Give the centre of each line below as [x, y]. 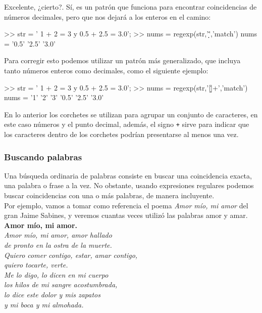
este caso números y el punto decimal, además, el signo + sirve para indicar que [127, 124]
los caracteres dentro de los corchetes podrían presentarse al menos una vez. [121, 134]
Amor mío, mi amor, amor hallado [58, 235]
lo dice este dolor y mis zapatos [52, 294]
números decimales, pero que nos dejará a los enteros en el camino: [108, 16]
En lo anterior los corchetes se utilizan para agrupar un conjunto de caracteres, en [131, 114]
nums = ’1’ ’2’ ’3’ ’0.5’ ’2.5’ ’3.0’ [54, 97]
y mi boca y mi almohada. [44, 304]
